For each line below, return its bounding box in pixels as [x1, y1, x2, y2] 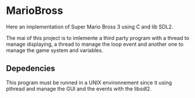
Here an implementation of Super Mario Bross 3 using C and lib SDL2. [6, 23, 173, 30]
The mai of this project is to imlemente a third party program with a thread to [6, 34, 190, 41]
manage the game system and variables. [6, 46, 104, 53]
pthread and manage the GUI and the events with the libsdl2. [6, 85, 152, 92]
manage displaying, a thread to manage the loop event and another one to [6, 41, 184, 48]
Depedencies [6, 64, 55, 74]
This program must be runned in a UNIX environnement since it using [6, 79, 172, 86]
